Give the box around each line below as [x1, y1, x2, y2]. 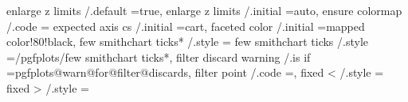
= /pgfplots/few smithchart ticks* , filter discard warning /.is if [6, 48, 311, 65]
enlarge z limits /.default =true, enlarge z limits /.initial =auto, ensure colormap [6, 2, 402, 18]
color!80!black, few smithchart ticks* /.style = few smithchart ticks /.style [6, 33, 368, 50]
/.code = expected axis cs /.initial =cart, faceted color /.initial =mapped [6, 17, 365, 34]
